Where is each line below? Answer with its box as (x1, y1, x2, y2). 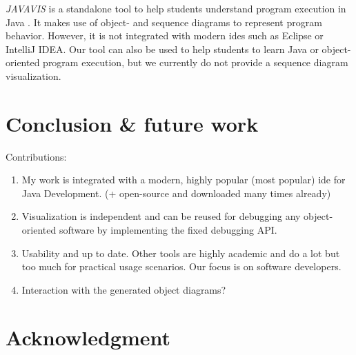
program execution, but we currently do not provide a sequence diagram (43, 55, 348, 70)
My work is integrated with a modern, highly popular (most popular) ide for (21, 172, 346, 187)
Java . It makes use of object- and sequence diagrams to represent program (6, 14, 322, 29)
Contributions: (6, 149, 67, 163)
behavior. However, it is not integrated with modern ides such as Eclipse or (6, 28, 324, 43)
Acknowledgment (6, 323, 170, 351)
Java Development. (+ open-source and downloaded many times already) (21, 185, 331, 200)
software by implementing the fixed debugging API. (59, 223, 277, 237)
